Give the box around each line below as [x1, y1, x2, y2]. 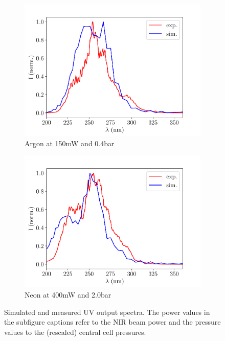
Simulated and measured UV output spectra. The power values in [4, 306, 210, 317]
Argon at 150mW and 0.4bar [25, 138, 115, 148]
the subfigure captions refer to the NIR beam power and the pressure [4, 316, 221, 327]
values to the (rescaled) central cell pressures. [4, 326, 146, 337]
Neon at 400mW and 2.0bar [25, 289, 111, 300]
